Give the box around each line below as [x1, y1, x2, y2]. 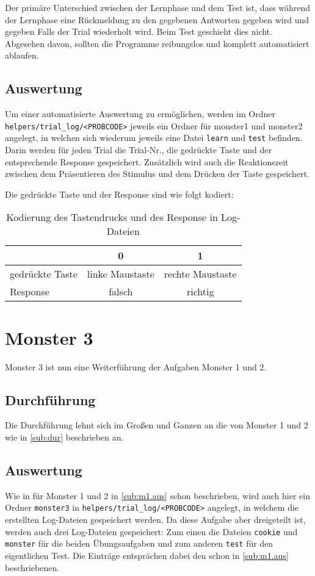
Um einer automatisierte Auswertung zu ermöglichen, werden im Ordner [5, 107, 275, 120]
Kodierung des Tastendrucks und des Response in [6, 210, 218, 225]
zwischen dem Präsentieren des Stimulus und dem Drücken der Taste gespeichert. [5, 167, 310, 180]
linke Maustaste [87, 267, 154, 281]
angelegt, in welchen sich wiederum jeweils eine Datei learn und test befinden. [5, 131, 303, 144]
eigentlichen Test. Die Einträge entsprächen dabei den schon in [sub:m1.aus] [5, 549, 289, 561]
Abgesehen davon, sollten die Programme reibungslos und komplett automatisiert [5, 37, 310, 49]
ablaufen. [5, 49, 39, 62]
